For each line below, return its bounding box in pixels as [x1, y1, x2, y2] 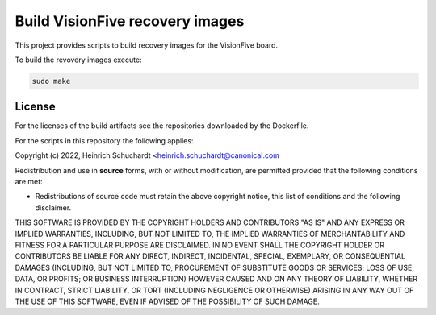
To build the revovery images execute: [15, 55, 142, 64]
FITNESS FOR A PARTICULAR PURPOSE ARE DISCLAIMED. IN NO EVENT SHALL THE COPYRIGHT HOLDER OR [15, 240, 385, 250]
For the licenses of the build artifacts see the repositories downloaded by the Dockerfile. [15, 121, 309, 131]
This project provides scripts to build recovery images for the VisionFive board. [15, 40, 279, 50]
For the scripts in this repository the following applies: [15, 135, 194, 145]
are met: [15, 176, 44, 186]
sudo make [31, 77, 71, 85]
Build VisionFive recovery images [15, 12, 245, 30]
